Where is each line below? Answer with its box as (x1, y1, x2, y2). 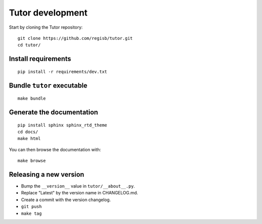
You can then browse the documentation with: (9, 146, 101, 153)
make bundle (17, 96, 46, 102)
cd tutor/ (17, 42, 41, 48)
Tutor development (9, 7, 88, 18)
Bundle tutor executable (9, 81, 87, 89)
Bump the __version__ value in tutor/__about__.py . (21, 183, 135, 189)
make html (17, 136, 41, 141)
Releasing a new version (9, 170, 84, 178)
